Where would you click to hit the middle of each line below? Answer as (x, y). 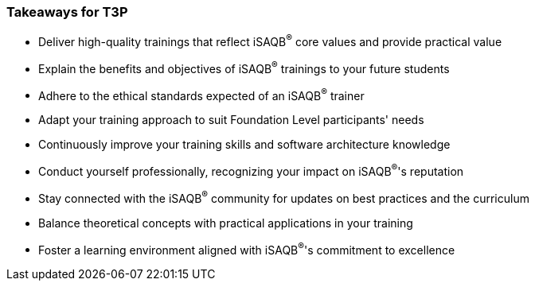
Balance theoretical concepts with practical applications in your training (226, 223)
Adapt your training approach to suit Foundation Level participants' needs (231, 120)
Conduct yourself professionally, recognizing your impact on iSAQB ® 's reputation (251, 170)
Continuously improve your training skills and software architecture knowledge (244, 145)
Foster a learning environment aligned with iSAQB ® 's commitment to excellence (247, 248)
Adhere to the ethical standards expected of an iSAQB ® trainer (201, 94)
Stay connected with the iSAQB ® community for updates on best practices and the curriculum (284, 197)
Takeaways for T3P (67, 12)
